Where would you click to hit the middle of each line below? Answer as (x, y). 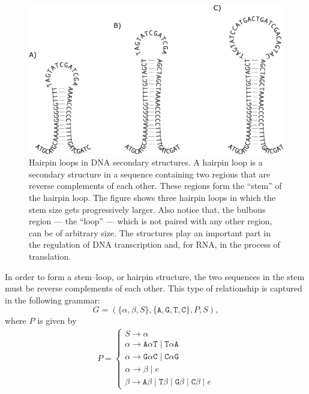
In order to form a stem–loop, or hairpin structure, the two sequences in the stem (155, 276)
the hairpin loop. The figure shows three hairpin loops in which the (152, 198)
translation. (50, 256)
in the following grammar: (52, 300)
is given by (57, 321)
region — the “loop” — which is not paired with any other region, (151, 221)
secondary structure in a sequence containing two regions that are (150, 174)
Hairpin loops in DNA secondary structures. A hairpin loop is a (146, 162)
